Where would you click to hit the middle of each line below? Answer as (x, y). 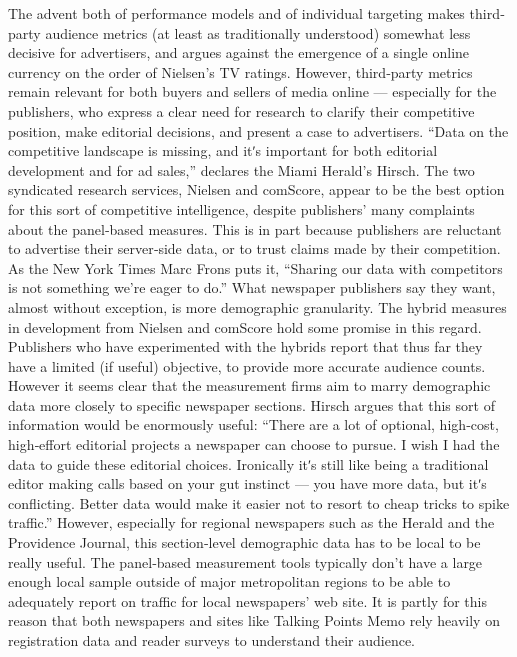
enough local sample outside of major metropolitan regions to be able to (229, 581)
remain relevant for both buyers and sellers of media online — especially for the (252, 91)
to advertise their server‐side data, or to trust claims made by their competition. (254, 248)
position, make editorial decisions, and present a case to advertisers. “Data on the (258, 130)
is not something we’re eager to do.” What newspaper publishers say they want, (252, 287)
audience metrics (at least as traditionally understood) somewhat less (258, 32)
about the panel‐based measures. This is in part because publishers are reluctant (255, 228)
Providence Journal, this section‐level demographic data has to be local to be (244, 542)
